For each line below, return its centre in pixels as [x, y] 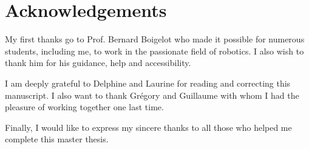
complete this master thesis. [57, 139]
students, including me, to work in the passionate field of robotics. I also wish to [154, 51]
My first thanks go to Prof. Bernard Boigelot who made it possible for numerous [155, 39]
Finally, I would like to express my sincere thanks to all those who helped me [148, 127]
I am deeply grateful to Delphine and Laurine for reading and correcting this [148, 83]
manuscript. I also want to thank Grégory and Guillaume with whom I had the [152, 95]
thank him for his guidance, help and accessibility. [98, 63]
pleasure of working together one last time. [84, 107]
